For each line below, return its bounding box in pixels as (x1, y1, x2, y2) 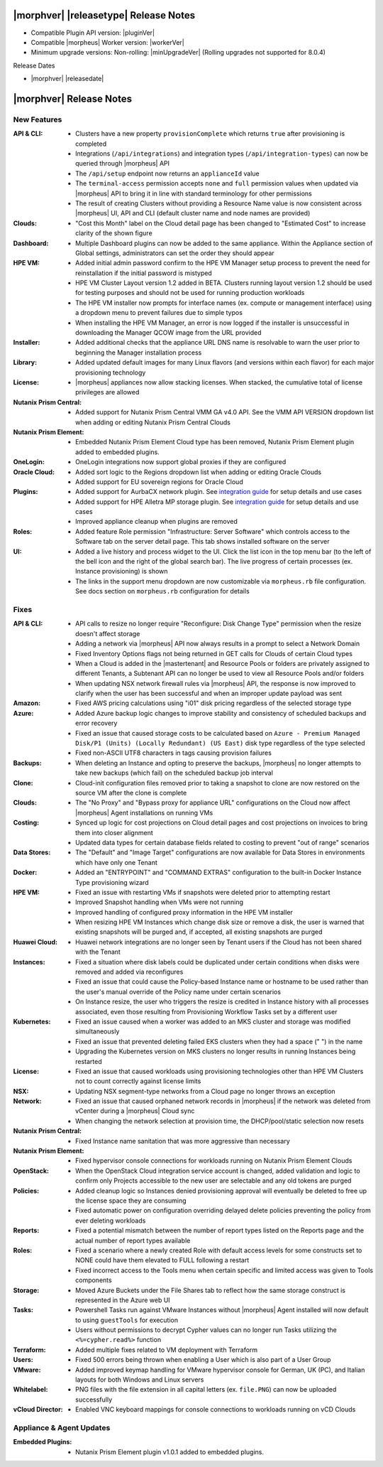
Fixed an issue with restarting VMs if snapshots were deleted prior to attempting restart (75, 888, 331, 896)
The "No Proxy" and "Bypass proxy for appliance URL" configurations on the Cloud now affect (75, 798, 350, 807)
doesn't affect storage (75, 629, 140, 638)
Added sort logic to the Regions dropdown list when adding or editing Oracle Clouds (75, 468, 322, 476)
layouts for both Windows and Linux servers (75, 1375, 204, 1384)
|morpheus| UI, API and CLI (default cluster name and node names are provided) (75, 209, 311, 217)
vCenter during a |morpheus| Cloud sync (75, 1107, 195, 1115)
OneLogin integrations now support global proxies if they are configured (75, 458, 287, 466)
